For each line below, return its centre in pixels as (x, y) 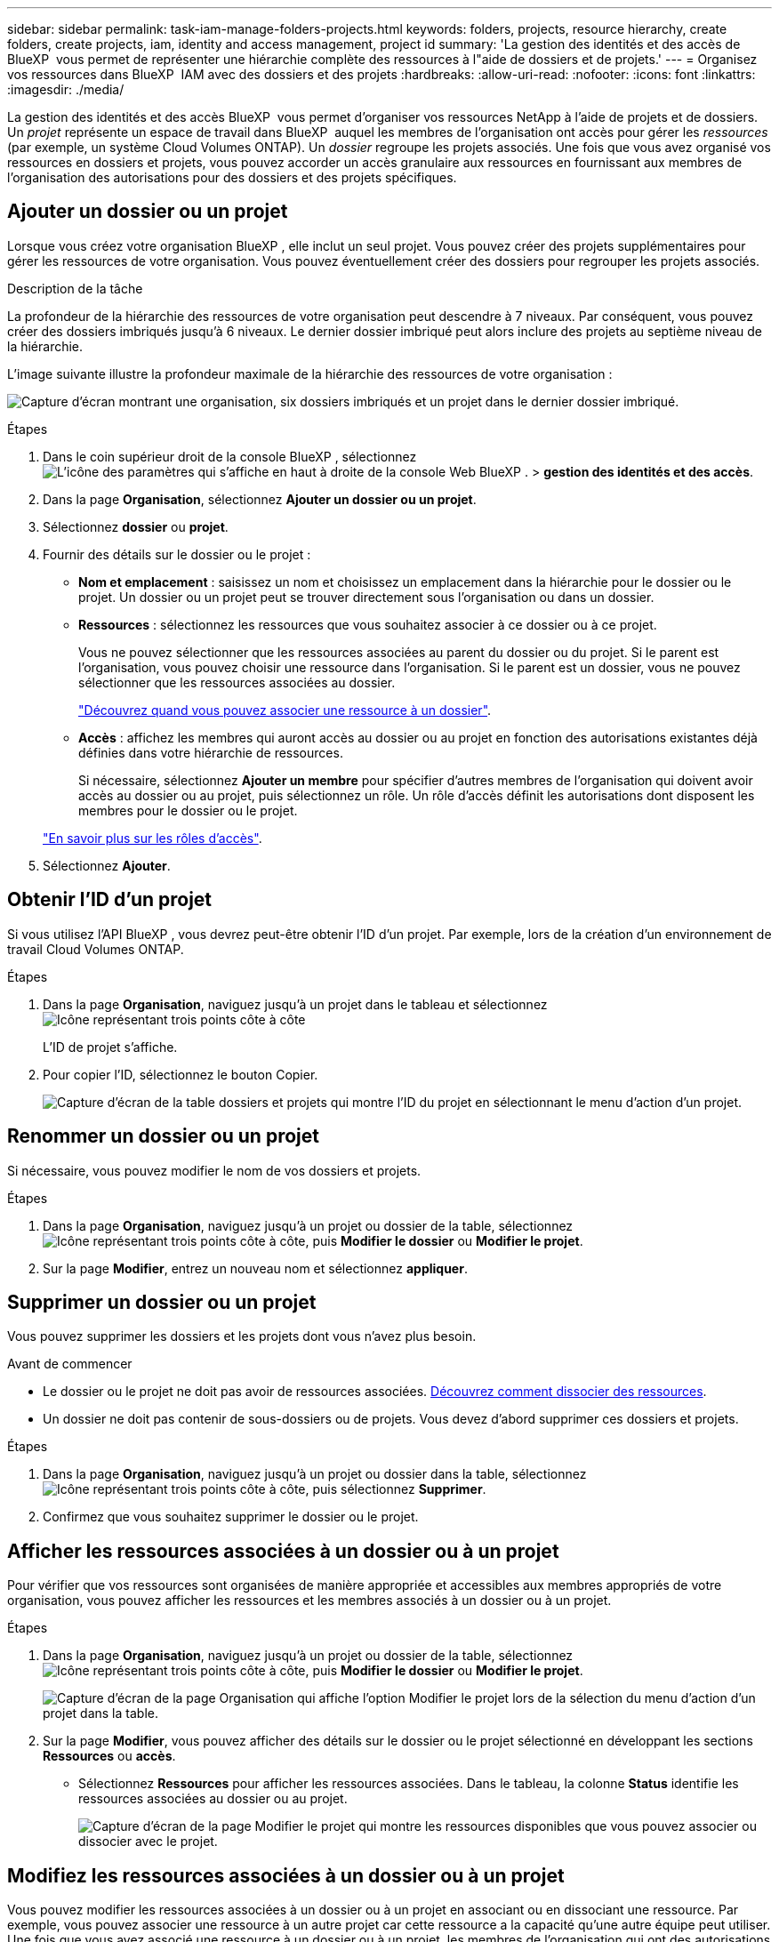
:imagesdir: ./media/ (66, 89)
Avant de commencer (70, 1364)
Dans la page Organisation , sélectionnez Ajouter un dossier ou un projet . (260, 499)
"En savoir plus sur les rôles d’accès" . (153, 838)
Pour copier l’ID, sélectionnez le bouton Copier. (181, 1074)
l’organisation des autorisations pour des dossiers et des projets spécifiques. (232, 177)
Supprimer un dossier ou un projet (162, 1302)
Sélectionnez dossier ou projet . (136, 526)
